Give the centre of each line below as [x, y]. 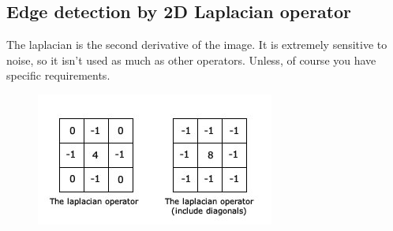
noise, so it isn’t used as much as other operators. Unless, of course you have [191, 60]
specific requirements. [58, 75]
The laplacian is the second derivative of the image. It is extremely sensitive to [197, 45]
